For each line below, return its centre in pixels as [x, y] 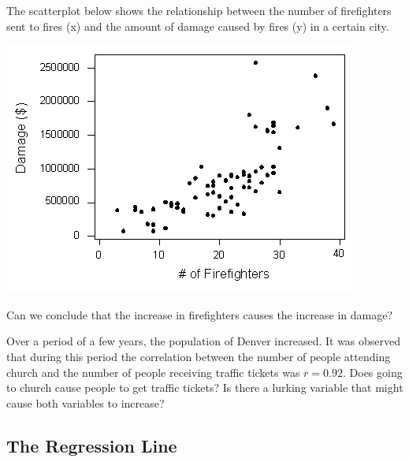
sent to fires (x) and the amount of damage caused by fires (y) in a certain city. [198, 26]
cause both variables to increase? [86, 402]
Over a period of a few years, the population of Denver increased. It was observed [204, 341]
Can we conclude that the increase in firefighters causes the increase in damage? [200, 314]
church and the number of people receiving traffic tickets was [153, 372]
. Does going [373, 372]
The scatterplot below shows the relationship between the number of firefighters [199, 10]
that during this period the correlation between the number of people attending [199, 356]
